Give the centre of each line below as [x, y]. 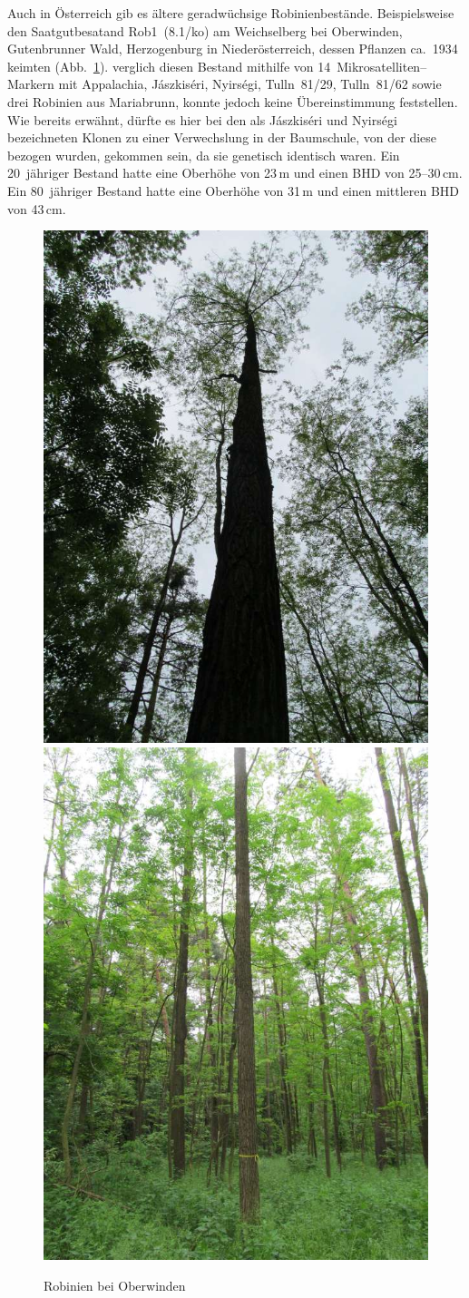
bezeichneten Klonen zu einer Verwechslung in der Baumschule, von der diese [222, 137]
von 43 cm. [37, 208]
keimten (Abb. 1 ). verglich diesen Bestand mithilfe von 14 [169, 66]
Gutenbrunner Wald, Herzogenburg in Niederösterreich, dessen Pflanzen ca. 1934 [233, 49]
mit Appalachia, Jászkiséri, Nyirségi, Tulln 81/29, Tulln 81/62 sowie [250, 84]
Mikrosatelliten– [382, 66]
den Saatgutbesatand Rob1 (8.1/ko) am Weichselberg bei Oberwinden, [205, 30]
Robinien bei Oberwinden [115, 1285]
